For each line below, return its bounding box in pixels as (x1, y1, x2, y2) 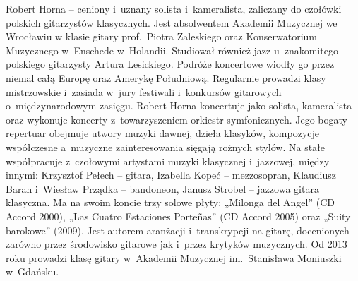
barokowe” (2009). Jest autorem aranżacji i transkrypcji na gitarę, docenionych (6, 222, 350, 237)
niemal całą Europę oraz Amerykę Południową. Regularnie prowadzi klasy (6, 70, 326, 85)
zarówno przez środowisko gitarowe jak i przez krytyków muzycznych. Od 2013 (6, 237, 347, 251)
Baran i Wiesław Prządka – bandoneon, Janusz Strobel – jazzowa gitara (6, 181, 319, 196)
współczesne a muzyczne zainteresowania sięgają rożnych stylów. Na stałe (6, 139, 326, 154)
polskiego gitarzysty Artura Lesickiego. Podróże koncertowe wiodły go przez (6, 56, 335, 71)
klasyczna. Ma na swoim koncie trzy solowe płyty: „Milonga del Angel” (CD (6, 195, 335, 210)
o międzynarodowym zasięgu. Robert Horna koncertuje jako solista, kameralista (6, 98, 352, 113)
